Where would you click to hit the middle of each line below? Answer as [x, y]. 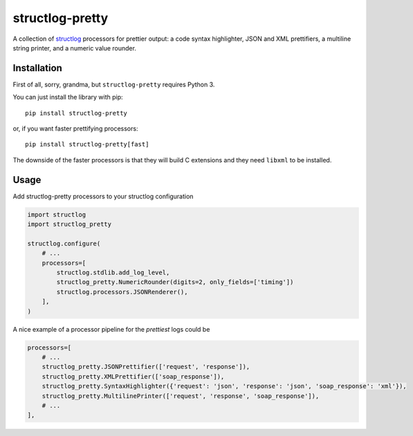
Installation [37, 68]
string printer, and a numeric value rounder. [74, 48]
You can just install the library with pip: [68, 97]
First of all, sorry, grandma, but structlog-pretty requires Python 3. [114, 84]
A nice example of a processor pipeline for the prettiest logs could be [111, 329]
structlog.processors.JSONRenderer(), [122, 292]
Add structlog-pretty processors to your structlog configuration [103, 196]
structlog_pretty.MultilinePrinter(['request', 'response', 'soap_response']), [181, 396]
